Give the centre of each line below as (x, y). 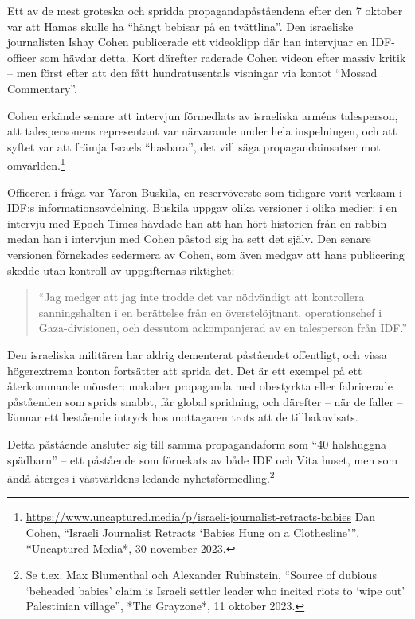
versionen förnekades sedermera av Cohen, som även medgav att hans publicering (206, 254)
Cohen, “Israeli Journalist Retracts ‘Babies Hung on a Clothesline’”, (193, 532)
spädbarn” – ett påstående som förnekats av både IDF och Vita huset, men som (203, 459)
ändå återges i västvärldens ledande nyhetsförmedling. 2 (141, 477)
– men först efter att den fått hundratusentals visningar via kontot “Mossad (192, 73)
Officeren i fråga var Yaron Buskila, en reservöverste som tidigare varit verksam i (205, 192)
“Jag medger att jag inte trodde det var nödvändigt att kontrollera (202, 297)
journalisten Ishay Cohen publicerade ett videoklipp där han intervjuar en (188, 42)
